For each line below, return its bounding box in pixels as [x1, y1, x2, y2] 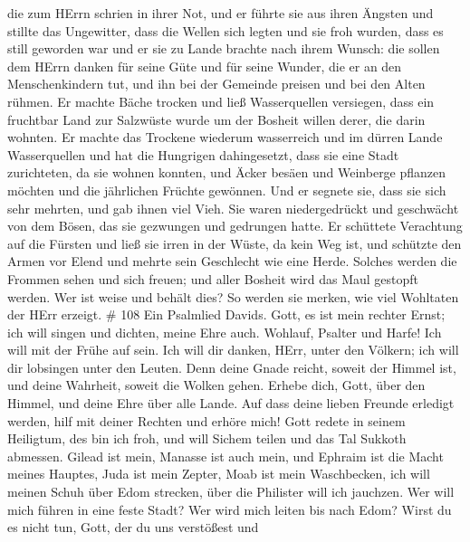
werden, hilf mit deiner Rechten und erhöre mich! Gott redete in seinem [7, 411, 406, 430]
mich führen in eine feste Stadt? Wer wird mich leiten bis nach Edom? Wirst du [7, 499, 452, 518]
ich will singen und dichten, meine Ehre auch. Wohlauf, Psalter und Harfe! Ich [7, 322, 442, 341]
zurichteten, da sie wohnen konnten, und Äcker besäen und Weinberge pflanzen [7, 163, 446, 182]
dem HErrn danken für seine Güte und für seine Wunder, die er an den [7, 56, 402, 75]
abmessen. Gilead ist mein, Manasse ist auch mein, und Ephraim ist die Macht [7, 446, 444, 465]
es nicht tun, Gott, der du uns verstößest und [7, 518, 259, 537]
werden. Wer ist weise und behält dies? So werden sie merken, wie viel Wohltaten [7, 287, 459, 306]
